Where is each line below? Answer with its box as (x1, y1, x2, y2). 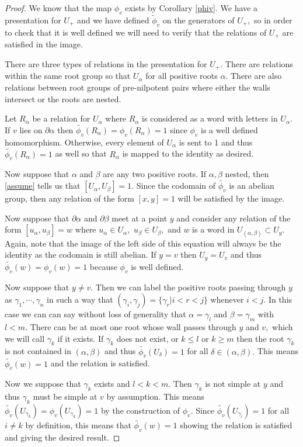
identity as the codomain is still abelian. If (5, 248, 156, 261)
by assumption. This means (106, 390, 205, 403)
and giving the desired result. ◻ (5, 431, 120, 443)
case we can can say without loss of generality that (5, 308, 186, 320)
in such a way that (47, 293, 113, 306)
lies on (19, 123, 43, 136)
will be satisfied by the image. (177, 192, 285, 205)
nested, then (225, 168, 269, 180)
